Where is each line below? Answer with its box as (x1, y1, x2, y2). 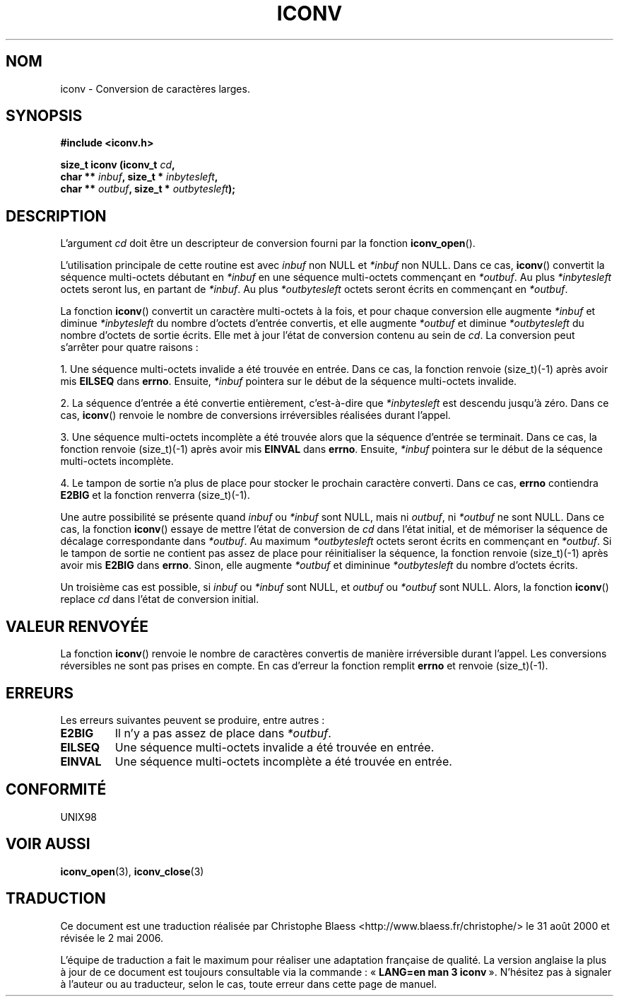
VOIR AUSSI (6, 835, 90, 853)
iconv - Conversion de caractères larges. (60, 82, 250, 95)
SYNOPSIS (6, 107, 83, 125)
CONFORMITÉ (6, 781, 107, 799)
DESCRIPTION (6, 207, 107, 225)
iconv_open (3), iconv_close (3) (60, 865, 204, 877)
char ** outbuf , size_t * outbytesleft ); (60, 183, 236, 195)
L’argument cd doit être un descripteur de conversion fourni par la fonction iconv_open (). (60, 237, 476, 250)
